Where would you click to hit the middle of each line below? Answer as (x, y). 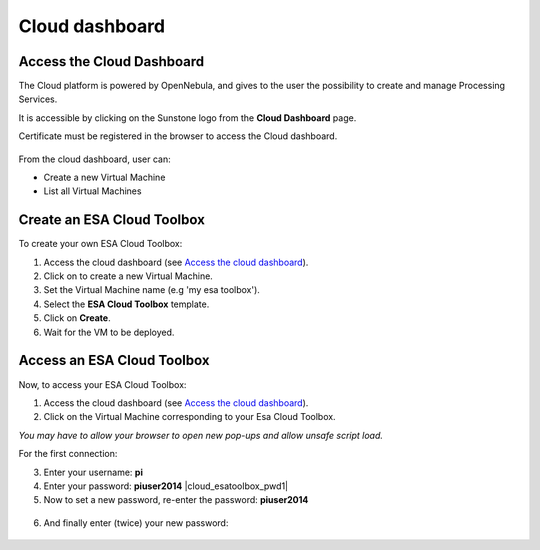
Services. (38, 99)
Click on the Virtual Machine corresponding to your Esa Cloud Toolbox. (189, 417)
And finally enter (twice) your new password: (136, 522)
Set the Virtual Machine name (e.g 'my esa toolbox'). (151, 290)
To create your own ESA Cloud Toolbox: (100, 244)
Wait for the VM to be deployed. (109, 332)
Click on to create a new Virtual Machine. (128, 276)
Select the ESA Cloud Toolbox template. (126, 304)
